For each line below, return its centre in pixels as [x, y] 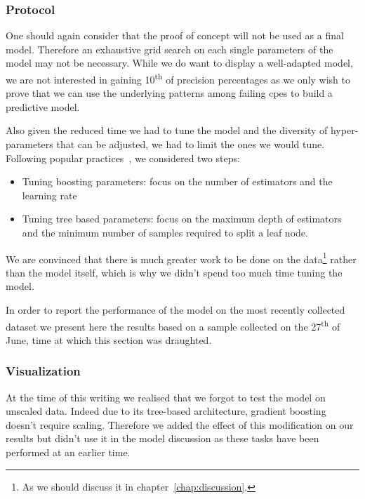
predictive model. [43, 106]
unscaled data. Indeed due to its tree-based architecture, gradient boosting [166, 411]
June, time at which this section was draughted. [109, 339]
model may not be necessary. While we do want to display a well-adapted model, [179, 63]
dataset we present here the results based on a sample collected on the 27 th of [173, 325]
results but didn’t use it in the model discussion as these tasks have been [162, 438]
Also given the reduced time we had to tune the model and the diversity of [167, 130]
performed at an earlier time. [68, 452]
